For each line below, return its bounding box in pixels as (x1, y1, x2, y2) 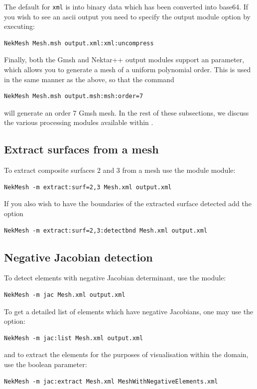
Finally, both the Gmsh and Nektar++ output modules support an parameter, (4, 54, 245, 65)
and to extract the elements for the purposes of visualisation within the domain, (4, 349, 249, 360)
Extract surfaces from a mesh (4, 141, 159, 157)
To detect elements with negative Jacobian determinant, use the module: (4, 272, 226, 283)
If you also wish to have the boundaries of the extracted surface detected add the (4, 198, 252, 209)
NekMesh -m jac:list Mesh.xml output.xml (4, 334, 143, 342)
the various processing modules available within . (4, 117, 153, 128)
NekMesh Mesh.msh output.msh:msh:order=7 (4, 93, 143, 100)
